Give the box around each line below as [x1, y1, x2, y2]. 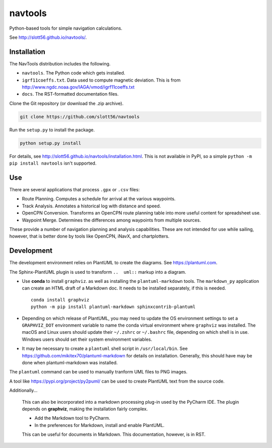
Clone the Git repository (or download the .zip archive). [9, 100, 123, 106]
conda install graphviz [31, 297, 90, 303]
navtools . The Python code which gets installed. [22, 70, 125, 76]
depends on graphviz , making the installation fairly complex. [22, 406, 148, 412]
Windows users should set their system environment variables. [22, 336, 153, 342]
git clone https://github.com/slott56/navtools [20, 114, 140, 119]
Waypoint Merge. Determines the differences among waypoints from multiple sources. [22, 217, 201, 223]
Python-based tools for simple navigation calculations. [9, 25, 123, 31]
